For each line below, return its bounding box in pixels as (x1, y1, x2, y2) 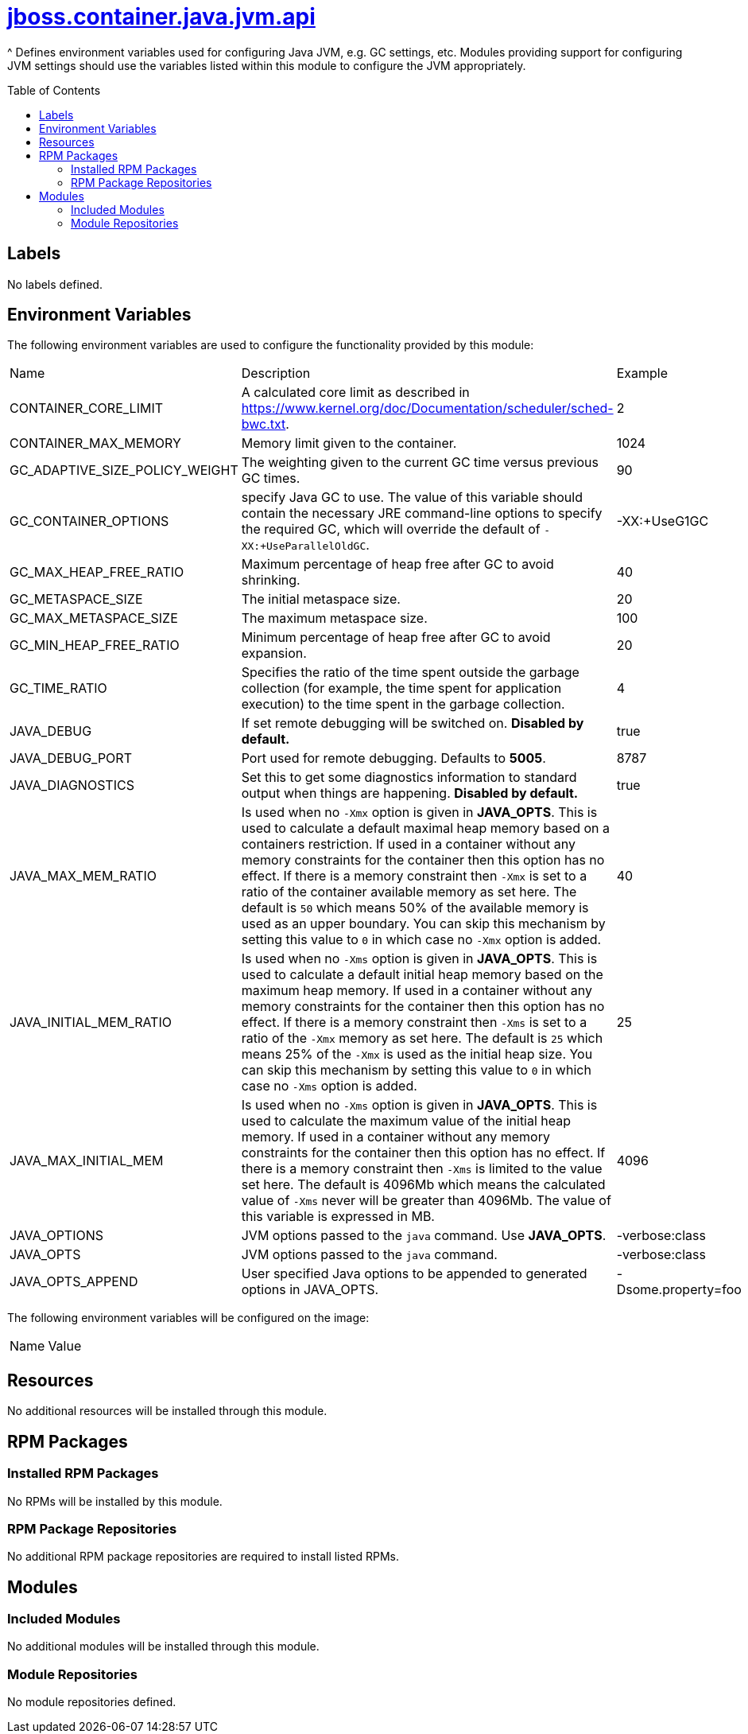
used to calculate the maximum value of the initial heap (241, 1113, 572, 1129)
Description (241, 365, 311, 382)
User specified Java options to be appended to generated (241, 1266, 587, 1282)
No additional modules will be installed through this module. (7, 1639, 320, 1654)
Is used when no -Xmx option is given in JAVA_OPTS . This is (241, 804, 598, 821)
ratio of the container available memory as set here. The (241, 884, 577, 900)
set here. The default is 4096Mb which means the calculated (241, 1176, 606, 1193)
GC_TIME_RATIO (10, 680, 107, 697)
